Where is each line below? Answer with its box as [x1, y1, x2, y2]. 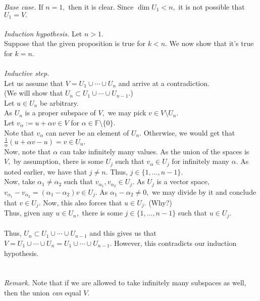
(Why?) [148, 197, 172, 207]
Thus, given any [4, 207, 54, 218]
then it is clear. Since [68, 2, 134, 12]
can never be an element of [45, 127, 129, 138]
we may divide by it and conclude [152, 187, 256, 197]
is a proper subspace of [25, 107, 96, 118]
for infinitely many [172, 156, 229, 166]
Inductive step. [4, 68, 49, 78]
